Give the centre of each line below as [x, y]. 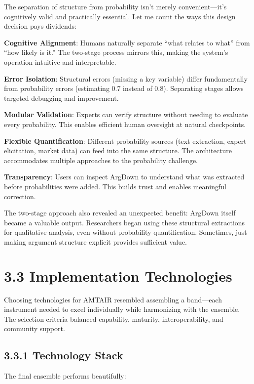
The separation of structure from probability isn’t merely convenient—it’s [115, 6]
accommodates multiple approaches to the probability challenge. [101, 160]
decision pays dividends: [40, 26]
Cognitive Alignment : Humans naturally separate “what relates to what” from [127, 42]
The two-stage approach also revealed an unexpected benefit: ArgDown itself [120, 213]
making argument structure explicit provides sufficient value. [95, 241]
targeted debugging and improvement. [61, 98]
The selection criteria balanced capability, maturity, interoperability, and [114, 319]
